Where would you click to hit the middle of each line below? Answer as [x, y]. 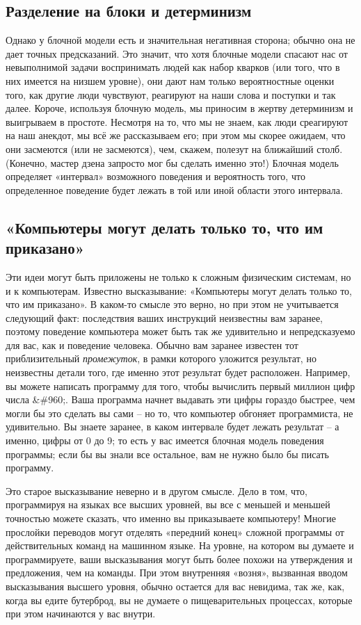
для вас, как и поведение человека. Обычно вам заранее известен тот [152, 344]
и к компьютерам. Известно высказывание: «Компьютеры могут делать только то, [179, 290]
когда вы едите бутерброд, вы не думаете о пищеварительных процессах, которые [179, 600]
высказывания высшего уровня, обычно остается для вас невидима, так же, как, [175, 586]
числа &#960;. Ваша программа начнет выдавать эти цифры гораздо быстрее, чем [180, 399]
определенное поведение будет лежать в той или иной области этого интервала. [174, 189]
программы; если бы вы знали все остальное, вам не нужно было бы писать [167, 454]
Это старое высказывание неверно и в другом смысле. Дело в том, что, [157, 490]
